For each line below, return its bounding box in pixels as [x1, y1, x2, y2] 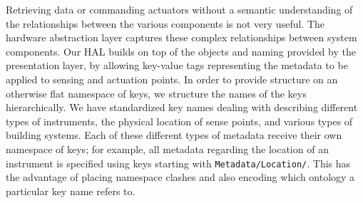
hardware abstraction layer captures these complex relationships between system [6, 30, 357, 45]
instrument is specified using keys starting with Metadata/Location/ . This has [6, 155, 351, 170]
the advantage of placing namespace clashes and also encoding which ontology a [6, 170, 355, 184]
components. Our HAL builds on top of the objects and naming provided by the [6, 43, 356, 58]
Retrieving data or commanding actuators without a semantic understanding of [6, 2, 353, 16]
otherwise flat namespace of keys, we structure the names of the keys [6, 85, 307, 100]
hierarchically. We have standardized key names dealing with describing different [6, 100, 358, 115]
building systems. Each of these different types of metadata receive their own [6, 127, 342, 142]
